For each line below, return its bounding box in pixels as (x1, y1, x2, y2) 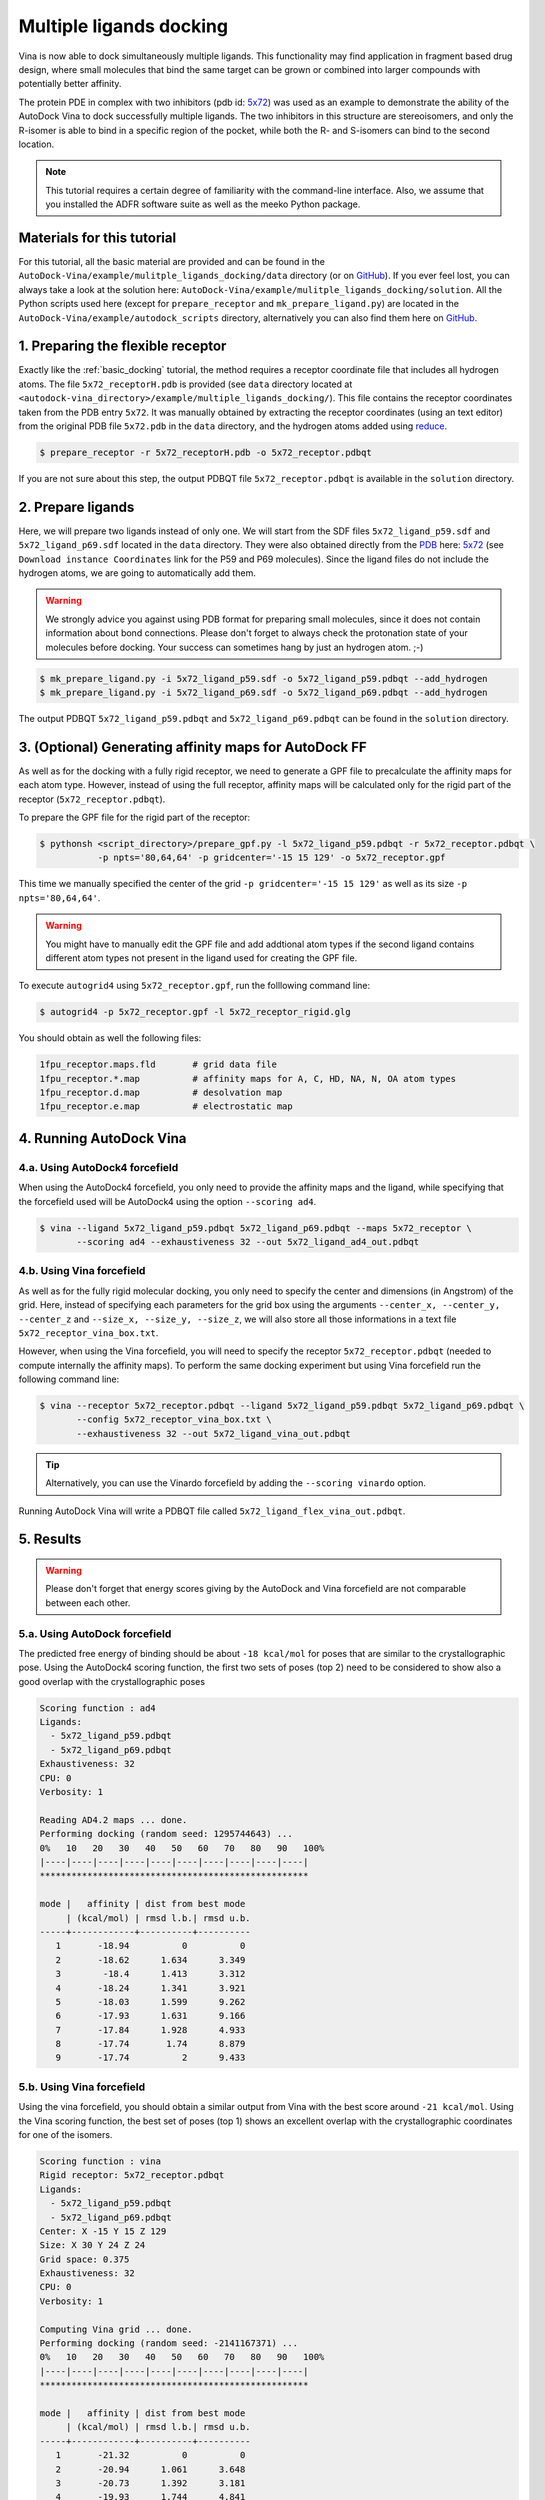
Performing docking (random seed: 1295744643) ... (39, 1828, 294, 1840)
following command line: (18, 1373, 120, 1385)
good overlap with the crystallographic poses (18, 1675, 205, 1687)
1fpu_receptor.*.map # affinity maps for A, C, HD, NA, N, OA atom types (39, 1073, 457, 1084)
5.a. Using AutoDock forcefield (18, 1626, 172, 1640)
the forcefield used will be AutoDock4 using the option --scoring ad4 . (18, 1195, 317, 1207)
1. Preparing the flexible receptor (18, 338, 227, 355)
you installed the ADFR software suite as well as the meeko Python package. (45, 198, 361, 210)
